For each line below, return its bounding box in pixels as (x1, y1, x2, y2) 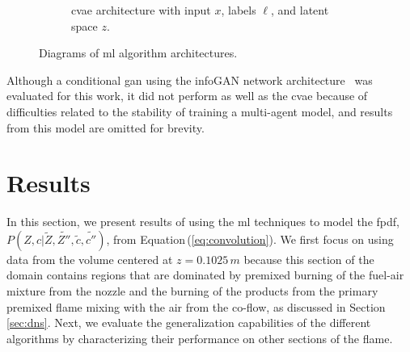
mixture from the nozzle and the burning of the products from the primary (6, 283, 378, 300)
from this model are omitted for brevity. (6, 119, 205, 136)
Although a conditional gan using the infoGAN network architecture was (6, 71, 373, 88)
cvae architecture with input (71, 2, 211, 18)
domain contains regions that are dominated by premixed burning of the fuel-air (6, 266, 404, 283)
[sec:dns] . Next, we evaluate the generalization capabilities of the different (6, 314, 371, 331)
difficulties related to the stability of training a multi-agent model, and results (6, 103, 393, 119)
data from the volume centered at (6, 250, 173, 267)
